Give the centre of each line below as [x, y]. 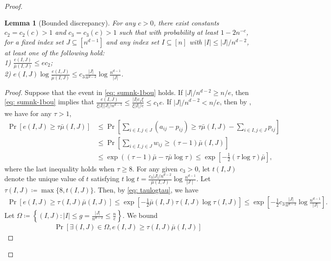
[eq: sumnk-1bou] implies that [49, 102]
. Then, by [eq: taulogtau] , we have [146, 190]
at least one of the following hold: [54, 52]
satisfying [105, 178]
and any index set [133, 41]
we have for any [28, 113]
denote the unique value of [44, 178]
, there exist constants [186, 22]
